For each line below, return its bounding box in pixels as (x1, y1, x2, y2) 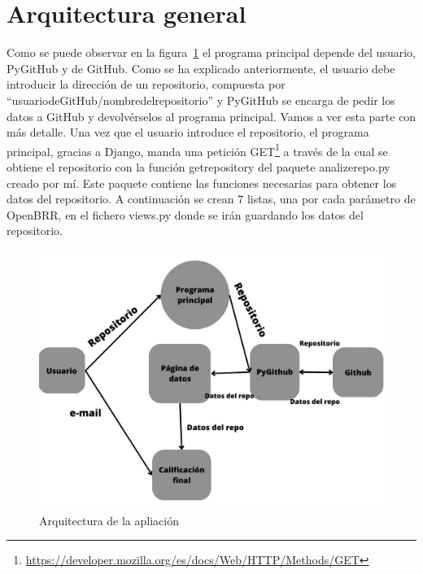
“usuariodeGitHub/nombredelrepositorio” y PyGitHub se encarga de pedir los (7, 91, 395, 108)
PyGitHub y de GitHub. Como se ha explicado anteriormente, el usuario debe (7, 59, 395, 76)
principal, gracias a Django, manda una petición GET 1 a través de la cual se (7, 140, 388, 159)
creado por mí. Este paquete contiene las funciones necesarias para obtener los (7, 174, 397, 191)
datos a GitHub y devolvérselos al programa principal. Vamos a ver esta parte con (7, 107, 416, 124)
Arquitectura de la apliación (39, 511, 179, 528)
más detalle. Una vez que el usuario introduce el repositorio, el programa (7, 124, 369, 141)
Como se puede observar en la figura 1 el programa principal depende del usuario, (7, 44, 416, 61)
